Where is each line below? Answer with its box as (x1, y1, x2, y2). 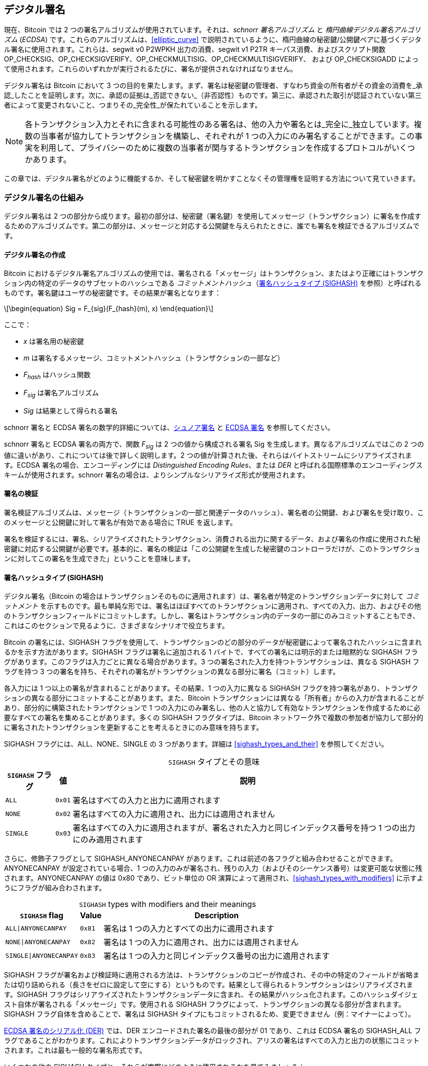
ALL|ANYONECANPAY (5, 924, 67, 932)
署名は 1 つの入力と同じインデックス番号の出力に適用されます (103, 951, 330, 961)
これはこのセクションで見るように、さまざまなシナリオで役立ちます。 (4, 621, 229, 630)
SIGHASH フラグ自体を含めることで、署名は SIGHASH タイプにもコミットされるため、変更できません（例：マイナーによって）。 (4, 1010, 415, 1019)
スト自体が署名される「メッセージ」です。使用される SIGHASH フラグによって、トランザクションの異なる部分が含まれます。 (4, 1000, 406, 1009)
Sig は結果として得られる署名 (23, 406, 118, 415)
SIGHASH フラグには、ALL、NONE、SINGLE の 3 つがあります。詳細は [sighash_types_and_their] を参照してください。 (4, 740, 388, 748)
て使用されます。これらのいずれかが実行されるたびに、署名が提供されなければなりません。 (4, 65, 297, 73)
